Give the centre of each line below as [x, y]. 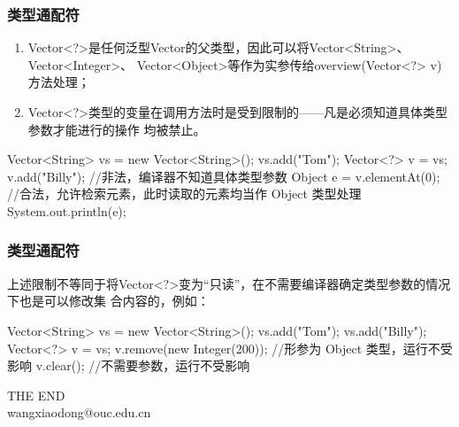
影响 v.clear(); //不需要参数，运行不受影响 [129, 365]
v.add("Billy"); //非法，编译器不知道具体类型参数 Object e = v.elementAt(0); [224, 176]
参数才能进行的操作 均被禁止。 [117, 129]
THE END [36, 395]
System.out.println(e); [67, 210]
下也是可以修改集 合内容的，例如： [108, 301]
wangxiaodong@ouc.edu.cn [79, 412]
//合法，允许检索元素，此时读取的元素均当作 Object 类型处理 [184, 194]
